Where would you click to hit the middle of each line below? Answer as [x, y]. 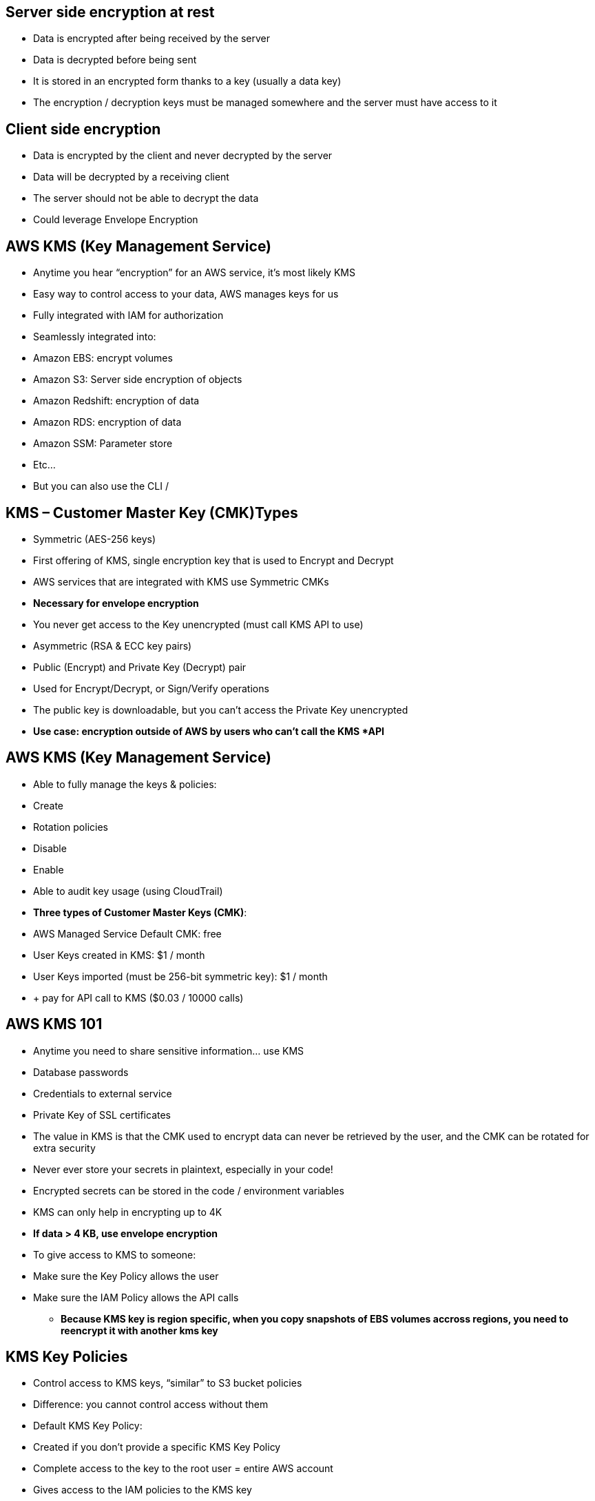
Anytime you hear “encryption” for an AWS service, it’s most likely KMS [194, 273]
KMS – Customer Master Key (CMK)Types [152, 513]
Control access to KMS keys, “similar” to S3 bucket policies [168, 1383]
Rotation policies [71, 827]
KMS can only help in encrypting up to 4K [128, 1212]
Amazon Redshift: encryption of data [116, 401]
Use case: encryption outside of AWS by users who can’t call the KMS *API [209, 731]
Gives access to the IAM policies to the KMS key [143, 1490]
